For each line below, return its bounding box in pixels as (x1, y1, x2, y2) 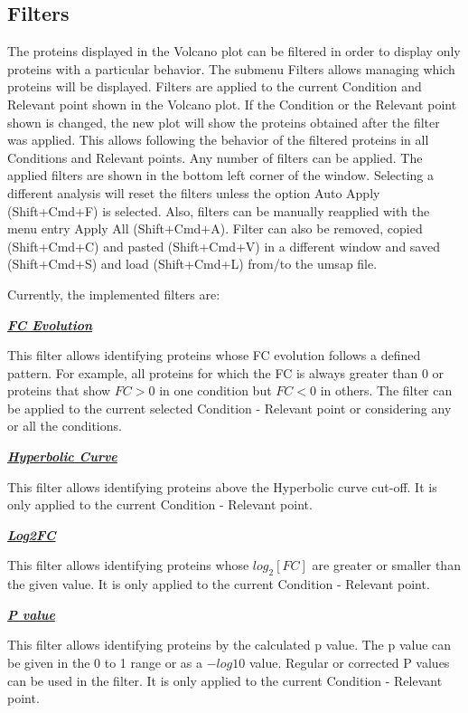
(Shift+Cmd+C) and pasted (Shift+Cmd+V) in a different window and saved (7, 236, 440, 255)
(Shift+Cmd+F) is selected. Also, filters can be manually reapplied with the (7, 201, 430, 220)
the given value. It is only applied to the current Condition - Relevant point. (7, 575, 430, 594)
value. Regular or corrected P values (248, 653, 450, 672)
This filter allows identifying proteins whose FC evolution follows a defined (7, 346, 421, 365)
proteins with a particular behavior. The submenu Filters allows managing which (7, 59, 455, 78)
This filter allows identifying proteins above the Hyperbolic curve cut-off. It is (7, 477, 437, 496)
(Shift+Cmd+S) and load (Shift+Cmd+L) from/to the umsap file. (7, 254, 378, 273)
